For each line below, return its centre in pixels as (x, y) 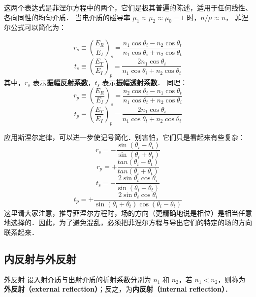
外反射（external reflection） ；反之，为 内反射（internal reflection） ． (118, 289)
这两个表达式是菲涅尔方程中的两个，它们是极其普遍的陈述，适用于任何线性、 (128, 7)
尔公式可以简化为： (35, 27)
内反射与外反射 (40, 258)
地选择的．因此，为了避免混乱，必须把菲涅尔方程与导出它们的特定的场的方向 (128, 222)
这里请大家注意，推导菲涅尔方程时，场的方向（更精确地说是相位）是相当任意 (128, 213)
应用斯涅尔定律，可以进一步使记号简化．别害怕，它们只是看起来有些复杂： (125, 137)
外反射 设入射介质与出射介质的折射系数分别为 (78, 279)
